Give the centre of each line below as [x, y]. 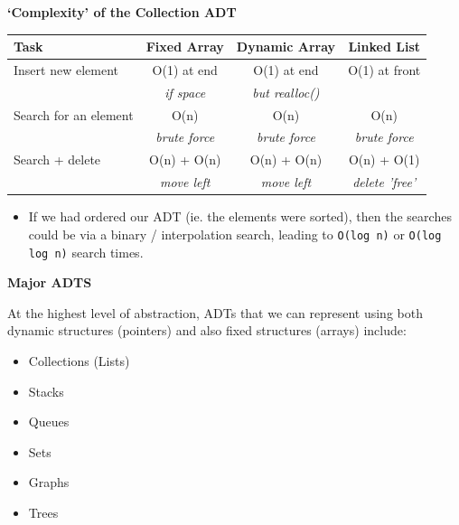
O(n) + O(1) [384, 159]
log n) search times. [86, 252]
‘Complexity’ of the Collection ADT [122, 12]
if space [185, 92]
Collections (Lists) [79, 360]
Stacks [46, 391]
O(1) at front [384, 69]
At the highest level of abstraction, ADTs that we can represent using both [215, 312]
